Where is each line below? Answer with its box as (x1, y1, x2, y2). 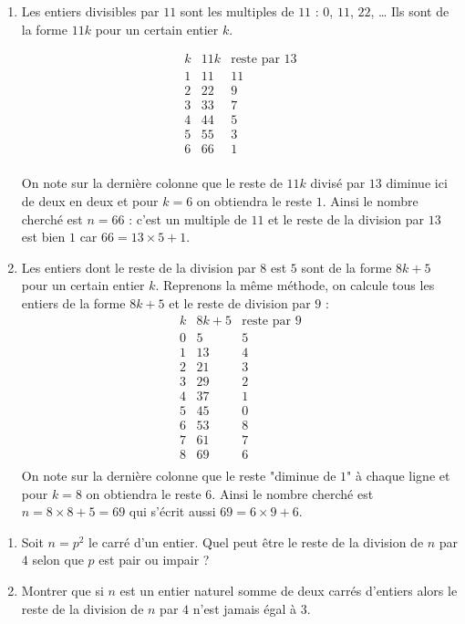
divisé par (310, 173, 366, 192)
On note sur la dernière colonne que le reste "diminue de (21, 465, 336, 484)
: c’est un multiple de (129, 209, 247, 228)
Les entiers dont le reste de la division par (21, 257, 256, 276)
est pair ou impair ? (98, 550, 210, 569)
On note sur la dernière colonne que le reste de (21, 173, 283, 192)
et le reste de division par (169, 294, 311, 312)
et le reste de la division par (268, 209, 425, 228)
